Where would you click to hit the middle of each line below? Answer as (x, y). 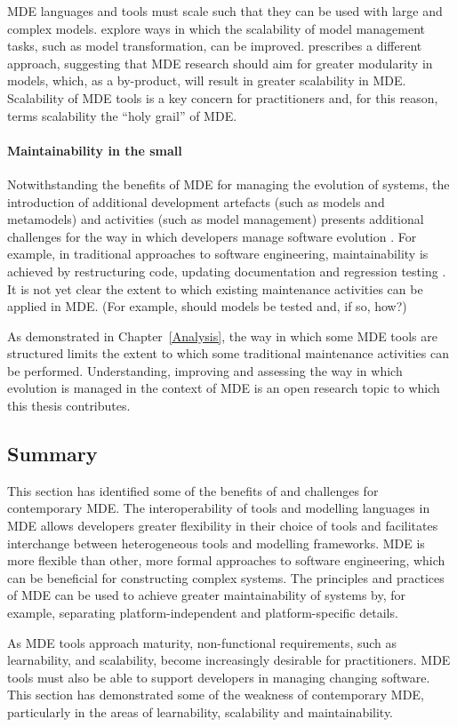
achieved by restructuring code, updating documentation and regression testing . (227, 271)
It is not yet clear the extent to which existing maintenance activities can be (215, 288)
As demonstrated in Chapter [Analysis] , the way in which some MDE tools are (222, 336)
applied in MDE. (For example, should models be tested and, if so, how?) (207, 306)
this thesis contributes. (69, 406)
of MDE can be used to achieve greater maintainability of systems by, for (207, 595)
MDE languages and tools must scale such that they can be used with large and (225, 11)
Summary (52, 454)
